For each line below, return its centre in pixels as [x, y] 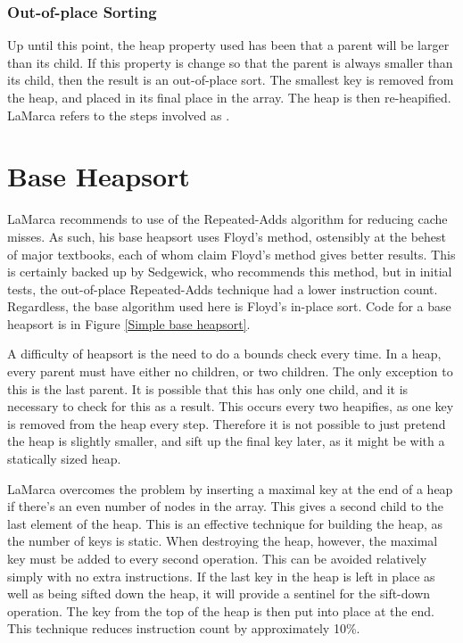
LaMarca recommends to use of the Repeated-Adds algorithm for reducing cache [227, 219]
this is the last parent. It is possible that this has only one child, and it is [208, 388]
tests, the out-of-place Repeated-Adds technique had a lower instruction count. [223, 289]
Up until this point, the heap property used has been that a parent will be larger [228, 45]
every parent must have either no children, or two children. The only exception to [230, 371]
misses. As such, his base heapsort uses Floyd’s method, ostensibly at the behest [227, 236]
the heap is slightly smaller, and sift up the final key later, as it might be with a [226, 441]
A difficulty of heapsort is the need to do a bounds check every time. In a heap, [224, 354]
